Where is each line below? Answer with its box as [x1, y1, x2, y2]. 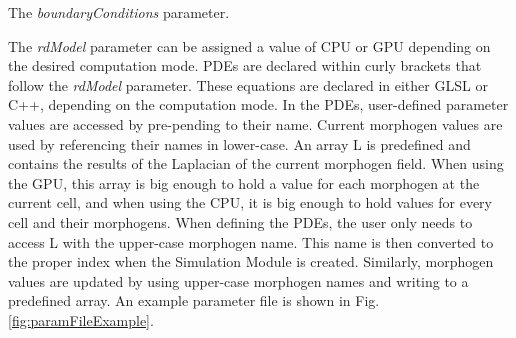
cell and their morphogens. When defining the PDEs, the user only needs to [8, 211, 473, 232]
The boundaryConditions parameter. [8, 2, 230, 22]
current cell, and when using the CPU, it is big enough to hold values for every [8, 192, 492, 213]
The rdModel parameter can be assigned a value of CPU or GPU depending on [8, 35, 491, 56]
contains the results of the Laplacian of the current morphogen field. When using [8, 153, 504, 174]
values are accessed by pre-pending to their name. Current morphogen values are [8, 113, 503, 134]
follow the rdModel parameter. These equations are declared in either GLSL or [8, 74, 488, 95]
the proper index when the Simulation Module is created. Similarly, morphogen [8, 251, 494, 272]
